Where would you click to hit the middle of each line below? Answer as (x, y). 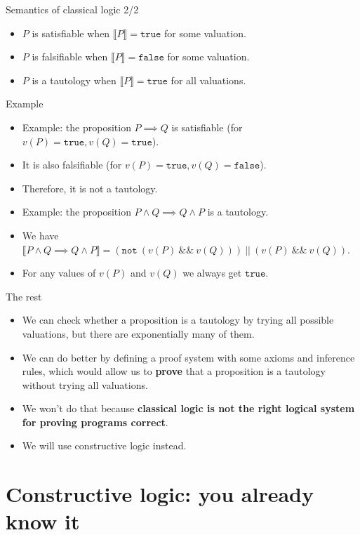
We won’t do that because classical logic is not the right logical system (188, 408)
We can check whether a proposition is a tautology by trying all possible (178, 320)
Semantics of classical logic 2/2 (72, 9)
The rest (24, 296)
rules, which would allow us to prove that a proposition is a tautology (174, 371)
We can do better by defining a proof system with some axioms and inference (188, 357)
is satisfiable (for (207, 127)
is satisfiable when (71, 33)
